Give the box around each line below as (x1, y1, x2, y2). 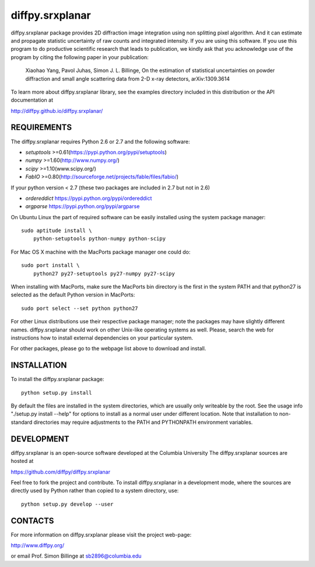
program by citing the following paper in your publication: (10, 53, 149, 61)
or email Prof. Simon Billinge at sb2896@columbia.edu (10, 552, 142, 559)
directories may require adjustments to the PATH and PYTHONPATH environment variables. (33, 419, 253, 426)
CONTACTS (10, 516, 54, 525)
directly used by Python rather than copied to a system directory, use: (10, 487, 179, 494)
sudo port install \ (21, 262, 80, 269)
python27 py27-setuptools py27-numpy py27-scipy (33, 270, 175, 277)
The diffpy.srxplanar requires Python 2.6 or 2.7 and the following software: (10, 138, 190, 145)
